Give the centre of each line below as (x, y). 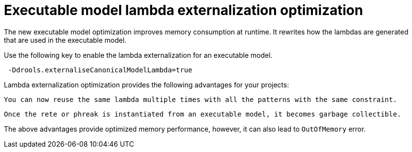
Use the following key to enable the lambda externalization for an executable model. (138, 55)
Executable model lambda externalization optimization (184, 10)
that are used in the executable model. (65, 40)
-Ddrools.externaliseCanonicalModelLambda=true (100, 70)
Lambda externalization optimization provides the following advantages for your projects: (146, 84)
